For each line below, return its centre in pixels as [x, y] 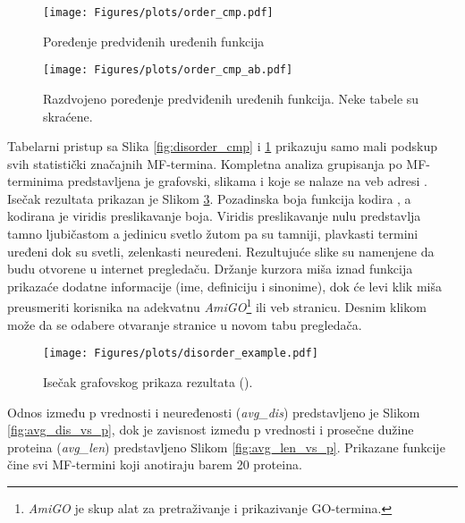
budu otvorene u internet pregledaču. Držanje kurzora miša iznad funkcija [210, 269]
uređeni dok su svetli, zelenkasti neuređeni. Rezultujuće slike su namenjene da [221, 251]
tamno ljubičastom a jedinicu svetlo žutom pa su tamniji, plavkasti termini [213, 234]
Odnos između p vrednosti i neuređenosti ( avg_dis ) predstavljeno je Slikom [214, 412]
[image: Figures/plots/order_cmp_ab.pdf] [168, 70]
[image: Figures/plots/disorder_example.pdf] [181, 354]
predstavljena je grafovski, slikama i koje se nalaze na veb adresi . [247, 181]
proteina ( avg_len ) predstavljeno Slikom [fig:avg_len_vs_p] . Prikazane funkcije [226, 447]
